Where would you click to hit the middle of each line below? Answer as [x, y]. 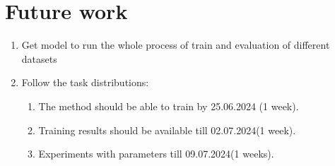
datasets [39, 58]
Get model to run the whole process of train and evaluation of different [176, 45]
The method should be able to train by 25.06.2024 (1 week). [169, 106]
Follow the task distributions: [85, 82]
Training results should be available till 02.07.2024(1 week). [167, 130]
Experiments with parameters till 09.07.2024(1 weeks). [156, 154]
